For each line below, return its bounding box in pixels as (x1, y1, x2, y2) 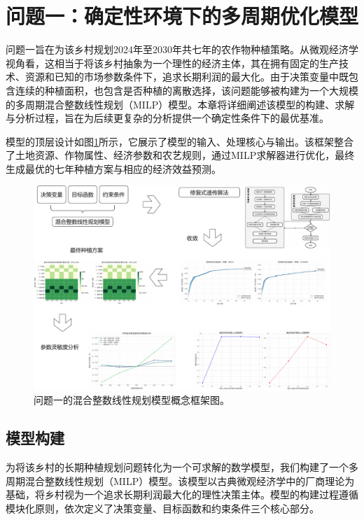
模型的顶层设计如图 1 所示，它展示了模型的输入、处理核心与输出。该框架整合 (6, 134, 353, 148)
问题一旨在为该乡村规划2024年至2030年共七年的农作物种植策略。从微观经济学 (6, 42, 358, 57)
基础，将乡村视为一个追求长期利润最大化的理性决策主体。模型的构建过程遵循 (6, 487, 358, 502)
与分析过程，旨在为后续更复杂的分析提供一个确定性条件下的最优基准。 (6, 111, 329, 125)
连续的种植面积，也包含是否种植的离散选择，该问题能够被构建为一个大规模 (15, 83, 358, 97)
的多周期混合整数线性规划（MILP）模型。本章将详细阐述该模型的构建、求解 (6, 97, 355, 111)
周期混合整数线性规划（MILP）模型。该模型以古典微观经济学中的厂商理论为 (6, 473, 355, 488)
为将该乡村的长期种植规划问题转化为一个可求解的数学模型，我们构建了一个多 (6, 460, 358, 475)
